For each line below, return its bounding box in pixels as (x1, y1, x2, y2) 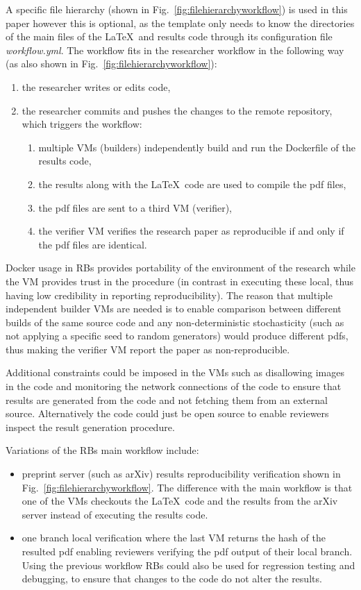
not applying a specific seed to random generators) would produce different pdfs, (6, 328, 349, 343)
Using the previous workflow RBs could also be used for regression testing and (22, 557, 355, 572)
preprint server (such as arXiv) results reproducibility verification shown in (22, 466, 341, 481)
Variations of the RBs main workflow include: (6, 443, 199, 457)
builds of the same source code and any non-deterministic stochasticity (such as (6, 314, 344, 329)
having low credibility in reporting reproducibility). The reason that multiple (6, 287, 333, 302)
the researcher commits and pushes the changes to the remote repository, (22, 103, 333, 117)
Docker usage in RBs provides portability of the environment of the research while (6, 260, 355, 275)
